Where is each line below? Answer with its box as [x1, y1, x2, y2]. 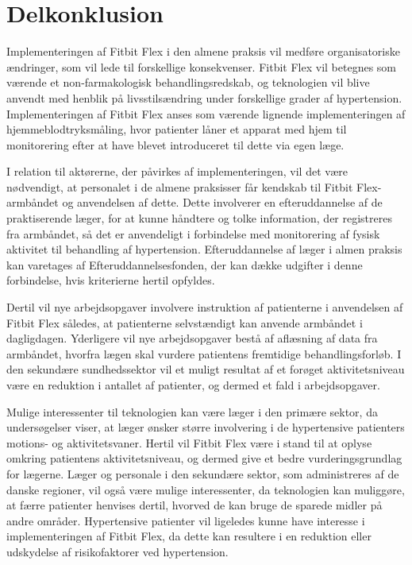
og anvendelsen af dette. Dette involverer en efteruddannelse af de [62, 194, 383, 211]
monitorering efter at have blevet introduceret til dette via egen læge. [6, 136, 345, 153]
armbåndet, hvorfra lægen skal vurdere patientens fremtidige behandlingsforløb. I [6, 345, 402, 362]
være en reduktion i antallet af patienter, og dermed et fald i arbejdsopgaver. [6, 377, 380, 393]
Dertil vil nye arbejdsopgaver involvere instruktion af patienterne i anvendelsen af [6, 299, 403, 315]
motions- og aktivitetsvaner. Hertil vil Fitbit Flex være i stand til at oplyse [6, 434, 372, 451]
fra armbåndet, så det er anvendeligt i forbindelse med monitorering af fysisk [6, 225, 380, 242]
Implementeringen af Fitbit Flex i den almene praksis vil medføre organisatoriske [6, 43, 400, 60]
